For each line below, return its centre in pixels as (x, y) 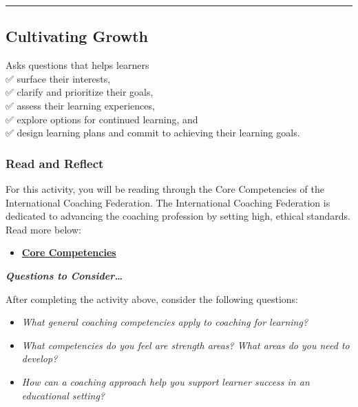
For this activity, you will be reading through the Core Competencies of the (165, 188)
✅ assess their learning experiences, (80, 105)
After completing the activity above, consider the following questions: (152, 299)
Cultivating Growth (77, 36)
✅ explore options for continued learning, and (102, 119)
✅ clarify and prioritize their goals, (80, 92)
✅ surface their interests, (58, 78)
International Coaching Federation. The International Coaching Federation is (168, 202)
